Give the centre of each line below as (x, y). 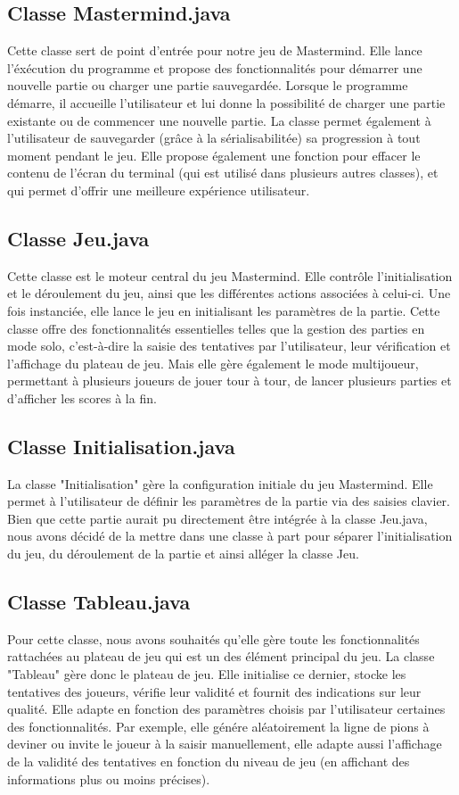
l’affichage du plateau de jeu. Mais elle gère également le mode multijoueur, (213, 363)
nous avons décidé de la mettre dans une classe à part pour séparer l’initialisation (230, 536)
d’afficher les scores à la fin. (82, 397)
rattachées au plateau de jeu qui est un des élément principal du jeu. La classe (221, 656)
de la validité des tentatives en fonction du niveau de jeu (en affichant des (209, 762)
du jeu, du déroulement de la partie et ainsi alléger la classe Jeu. (183, 554)
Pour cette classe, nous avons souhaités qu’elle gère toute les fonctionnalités (213, 638)
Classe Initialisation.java (121, 446)
